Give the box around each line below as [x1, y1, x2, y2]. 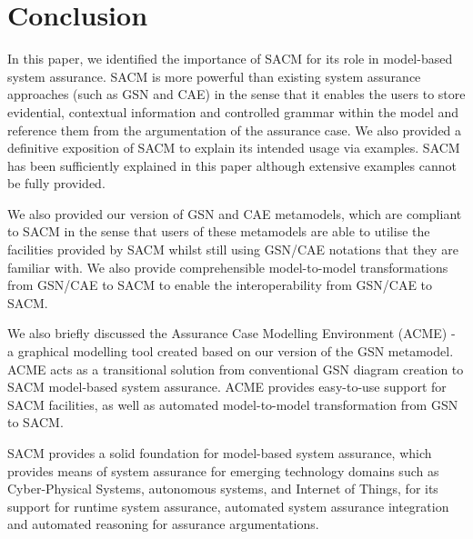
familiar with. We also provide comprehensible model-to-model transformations [7, 257, 448, 276]
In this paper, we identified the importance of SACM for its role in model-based [7, 49, 453, 68]
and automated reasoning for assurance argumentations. [7, 514, 319, 534]
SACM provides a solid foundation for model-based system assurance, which [7, 444, 432, 462]
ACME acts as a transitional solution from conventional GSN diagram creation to [7, 359, 464, 378]
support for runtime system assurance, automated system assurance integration [7, 496, 449, 515]
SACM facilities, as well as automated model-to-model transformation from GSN [7, 394, 458, 414]
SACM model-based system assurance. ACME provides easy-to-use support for [7, 377, 447, 396]
